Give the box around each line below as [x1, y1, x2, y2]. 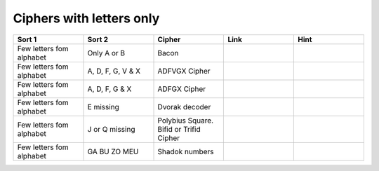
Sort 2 [87, 34, 109, 44]
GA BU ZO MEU [87, 146, 139, 156]
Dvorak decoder [157, 102, 211, 111]
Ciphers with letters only [13, 11, 160, 26]
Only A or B [87, 48, 126, 57]
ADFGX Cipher [157, 84, 206, 94]
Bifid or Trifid [157, 124, 201, 134]
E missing [87, 102, 119, 111]
